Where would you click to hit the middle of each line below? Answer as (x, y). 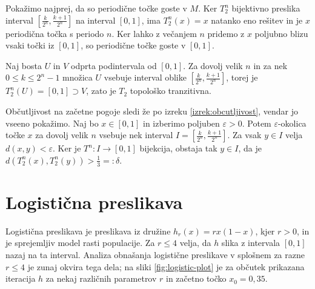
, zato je (101, 91)
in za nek (270, 65)
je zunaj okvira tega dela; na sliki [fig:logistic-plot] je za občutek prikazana (166, 266)
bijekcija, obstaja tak (178, 148)
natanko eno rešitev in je (257, 20)
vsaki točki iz (30, 45)
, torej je (242, 77)
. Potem (257, 123)
